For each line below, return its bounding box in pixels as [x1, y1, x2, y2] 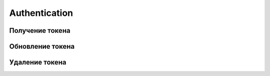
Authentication [9, 7, 73, 18]
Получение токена [9, 26, 70, 35]
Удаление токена [9, 58, 67, 67]
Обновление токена [9, 42, 75, 51]
